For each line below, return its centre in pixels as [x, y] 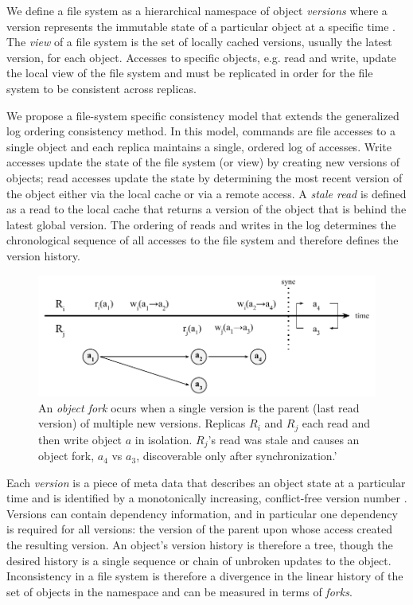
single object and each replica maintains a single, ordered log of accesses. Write [199, 146]
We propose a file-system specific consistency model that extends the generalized [203, 115]
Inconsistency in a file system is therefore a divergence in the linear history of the [205, 576]
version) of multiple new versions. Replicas [142, 423]
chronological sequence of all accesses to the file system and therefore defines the [203, 240]
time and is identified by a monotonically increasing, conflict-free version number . [207, 498]
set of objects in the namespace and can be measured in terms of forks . [179, 591]
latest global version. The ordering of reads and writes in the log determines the [201, 224]
